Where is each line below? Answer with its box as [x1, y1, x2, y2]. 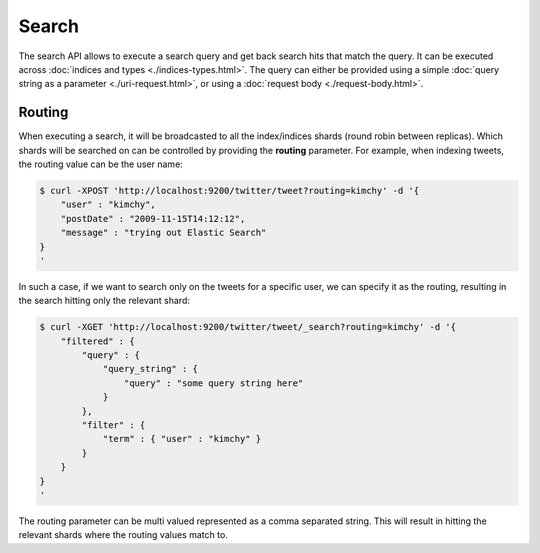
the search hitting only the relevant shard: [18, 295, 190, 307]
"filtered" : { [60, 335, 135, 347]
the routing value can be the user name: [18, 158, 184, 170]
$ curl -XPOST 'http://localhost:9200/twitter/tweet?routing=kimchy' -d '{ [39, 185, 420, 196]
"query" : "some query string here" [123, 377, 304, 389]
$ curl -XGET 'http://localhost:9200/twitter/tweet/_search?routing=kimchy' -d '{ [39, 321, 457, 333]
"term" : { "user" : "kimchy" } [102, 433, 262, 445]
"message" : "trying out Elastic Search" [60, 227, 267, 239]
